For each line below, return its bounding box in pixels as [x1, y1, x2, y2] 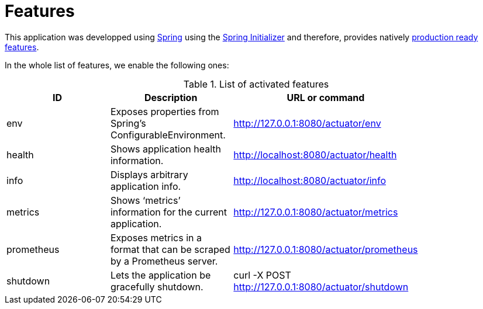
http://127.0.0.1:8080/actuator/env [233, 117, 381, 129]
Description [144, 91, 198, 103]
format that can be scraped [110, 243, 230, 255]
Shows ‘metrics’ [110, 194, 181, 206]
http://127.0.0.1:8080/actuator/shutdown [233, 280, 409, 293]
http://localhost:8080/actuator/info [233, 174, 387, 186]
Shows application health [110, 143, 222, 155]
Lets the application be [110, 269, 211, 281]
